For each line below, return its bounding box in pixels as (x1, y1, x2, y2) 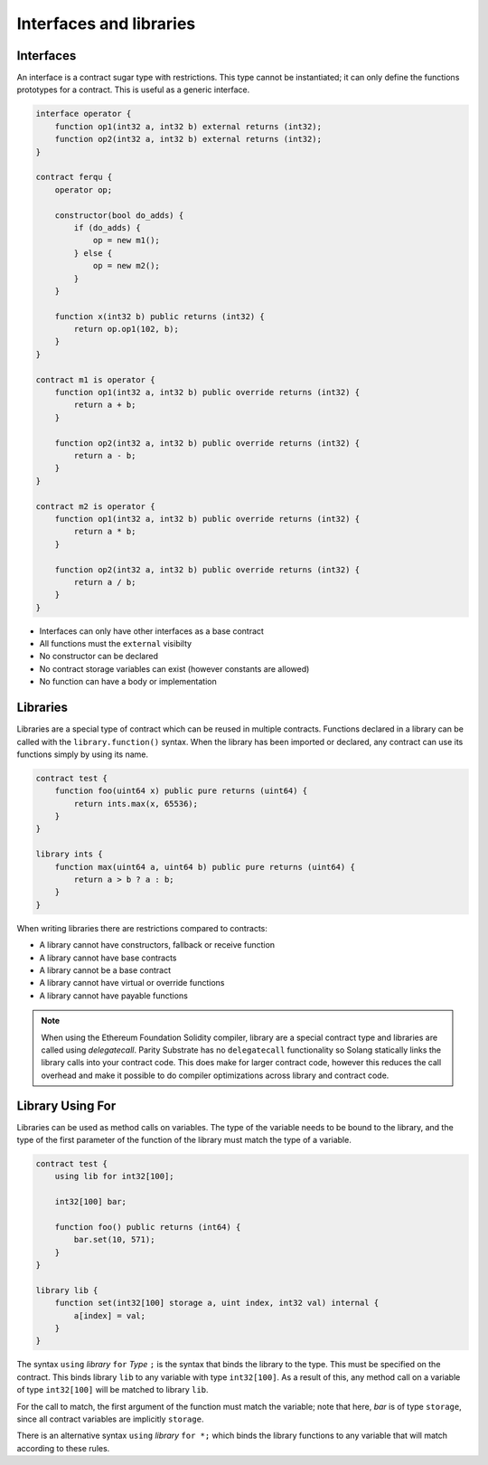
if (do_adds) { (73, 222, 142, 232)
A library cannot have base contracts (39, 952, 177, 963)
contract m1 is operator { (35, 374, 155, 384)
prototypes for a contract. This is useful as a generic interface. (16, 84, 250, 95)
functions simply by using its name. (16, 749, 149, 760)
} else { (73, 248, 113, 258)
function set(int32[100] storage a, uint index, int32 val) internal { (54, 1298, 380, 1309)
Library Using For (16, 1098, 117, 1113)
